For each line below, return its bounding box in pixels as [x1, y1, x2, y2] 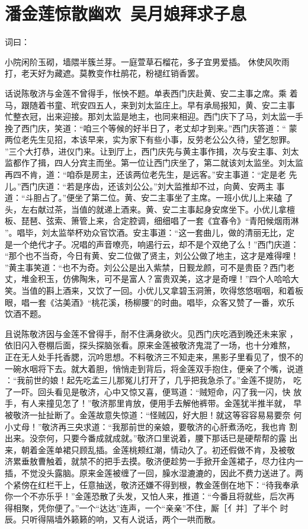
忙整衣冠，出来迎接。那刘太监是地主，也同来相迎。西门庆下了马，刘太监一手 [5, 110, 303, 123]
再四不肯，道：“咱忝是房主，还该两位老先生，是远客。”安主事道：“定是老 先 [5, 168, 297, 181]
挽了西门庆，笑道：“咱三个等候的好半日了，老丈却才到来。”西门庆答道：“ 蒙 [5, 121, 297, 134]
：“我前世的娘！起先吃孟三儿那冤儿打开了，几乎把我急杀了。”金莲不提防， [5, 374, 291, 386]
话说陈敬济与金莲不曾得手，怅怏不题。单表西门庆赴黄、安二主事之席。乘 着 [5, 86, 298, 99]
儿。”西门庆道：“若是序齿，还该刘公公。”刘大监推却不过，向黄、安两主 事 [5, 179, 285, 192]
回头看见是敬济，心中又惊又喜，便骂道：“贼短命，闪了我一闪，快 [37, 385, 291, 397]
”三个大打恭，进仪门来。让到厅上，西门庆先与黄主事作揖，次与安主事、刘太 [5, 145, 299, 157]
